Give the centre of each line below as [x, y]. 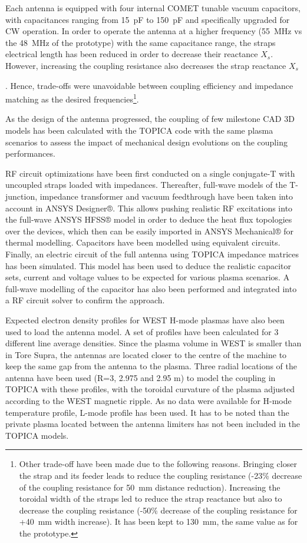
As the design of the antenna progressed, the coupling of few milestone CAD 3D [150, 119]
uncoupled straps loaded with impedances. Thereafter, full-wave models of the [146, 185]
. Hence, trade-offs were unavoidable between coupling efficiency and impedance [149, 85]
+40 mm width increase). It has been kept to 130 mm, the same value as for [159, 522]
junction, [22, 196]
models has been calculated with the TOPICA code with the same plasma [139, 130]
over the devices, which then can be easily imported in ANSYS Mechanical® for [149, 231]
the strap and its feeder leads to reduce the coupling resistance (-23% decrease [161, 476]
